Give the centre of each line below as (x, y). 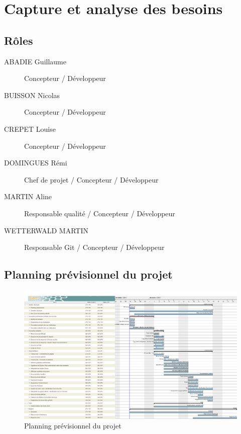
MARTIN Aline (28, 196)
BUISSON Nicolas (32, 95)
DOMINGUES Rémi (36, 163)
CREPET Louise (30, 128)
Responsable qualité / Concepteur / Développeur (100, 213)
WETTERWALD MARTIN (46, 230)
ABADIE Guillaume (35, 61)
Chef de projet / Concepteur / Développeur (91, 179)
